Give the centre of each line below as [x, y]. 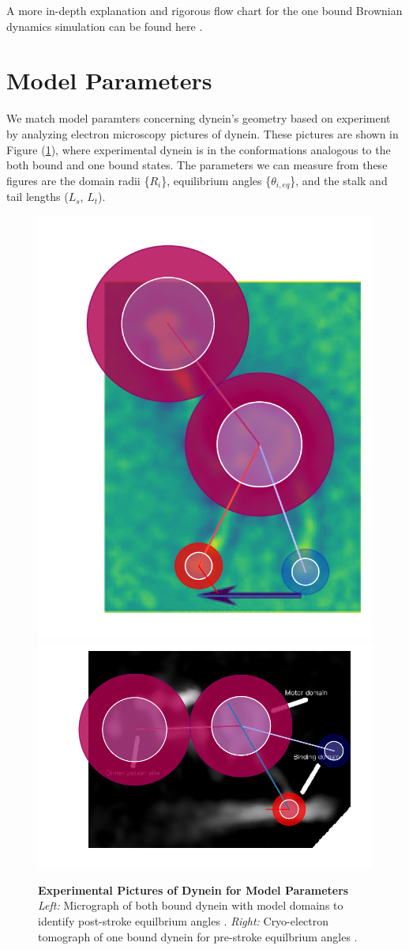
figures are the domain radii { [78, 180]
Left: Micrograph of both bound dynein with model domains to [191, 905]
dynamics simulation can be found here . [105, 26]
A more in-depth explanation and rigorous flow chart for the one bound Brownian [204, 10]
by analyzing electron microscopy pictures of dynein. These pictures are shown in [203, 133]
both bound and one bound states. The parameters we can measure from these [197, 165]
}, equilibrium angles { [216, 180]
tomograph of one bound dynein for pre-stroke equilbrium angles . [198, 936]
